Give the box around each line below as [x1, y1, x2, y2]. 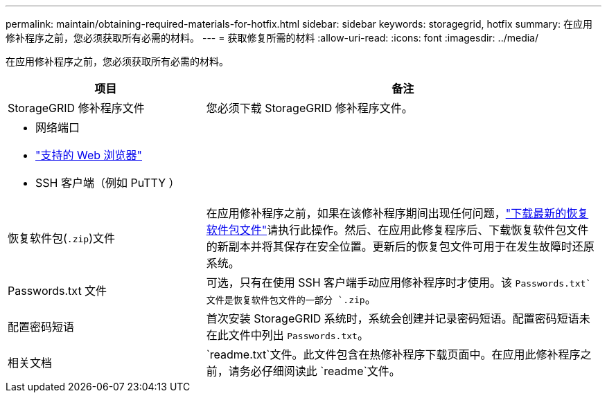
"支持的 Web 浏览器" [35, 148, 142, 162]
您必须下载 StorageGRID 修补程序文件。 [206, 101, 413, 115]
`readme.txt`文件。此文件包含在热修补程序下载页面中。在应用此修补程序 [206, 347, 581, 361]
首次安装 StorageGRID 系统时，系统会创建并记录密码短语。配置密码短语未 [206, 311, 590, 325]
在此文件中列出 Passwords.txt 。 [206, 328, 369, 342]
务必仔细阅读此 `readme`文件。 [239, 364, 401, 378]
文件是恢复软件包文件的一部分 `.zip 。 [206, 292, 376, 306]
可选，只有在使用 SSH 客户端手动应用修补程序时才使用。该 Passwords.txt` [206, 275, 592, 289]
